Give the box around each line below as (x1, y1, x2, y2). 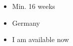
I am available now (12, 34, 69, 45)
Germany (12, 17, 40, 28)
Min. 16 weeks (12, 1, 55, 11)
